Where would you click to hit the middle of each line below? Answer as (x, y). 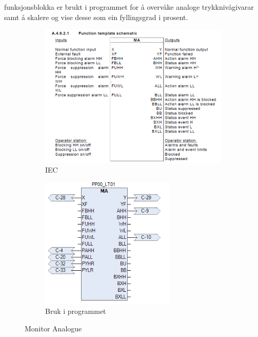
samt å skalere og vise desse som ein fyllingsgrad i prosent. (96, 17)
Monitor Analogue (53, 328)
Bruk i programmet (76, 311)
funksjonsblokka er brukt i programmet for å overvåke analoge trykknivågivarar (129, 7)
